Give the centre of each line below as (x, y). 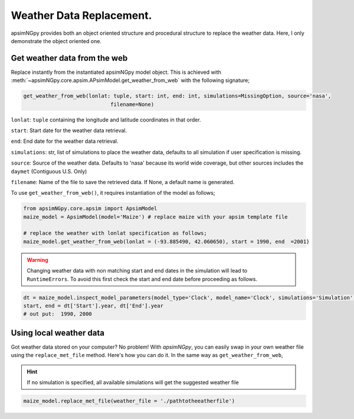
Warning (37, 260)
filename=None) (132, 104)
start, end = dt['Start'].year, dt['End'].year (93, 306)
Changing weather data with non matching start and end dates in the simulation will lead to (137, 271)
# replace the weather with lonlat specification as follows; (115, 233)
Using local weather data (58, 333)
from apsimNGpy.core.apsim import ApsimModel (90, 209)
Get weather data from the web (69, 58)
